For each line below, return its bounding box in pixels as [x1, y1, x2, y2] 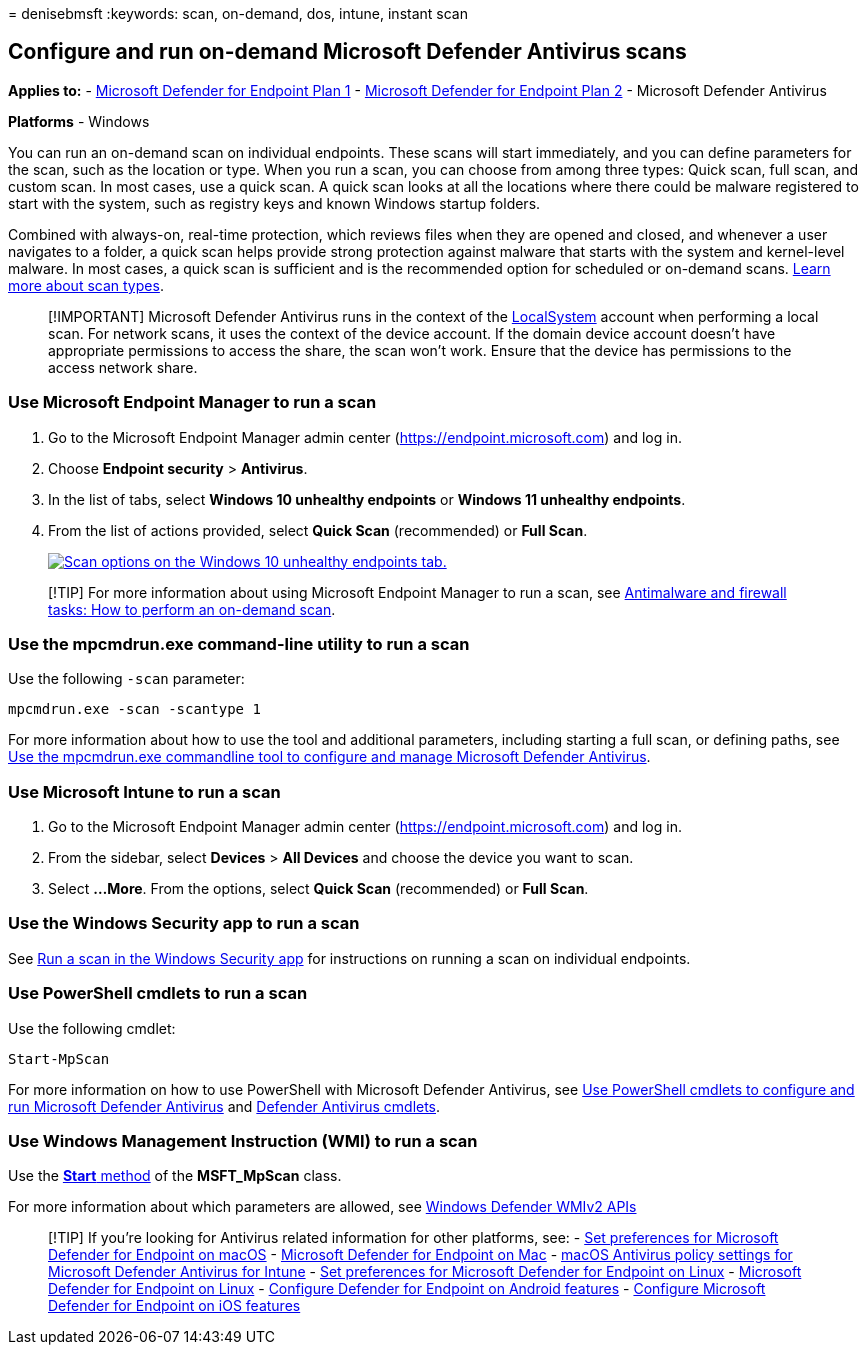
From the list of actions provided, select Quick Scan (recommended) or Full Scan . [48, 521, 588, 539]
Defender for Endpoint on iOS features [48, 1297, 301, 1315]
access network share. [48, 358, 198, 376]
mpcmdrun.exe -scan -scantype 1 [8, 701, 261, 718]
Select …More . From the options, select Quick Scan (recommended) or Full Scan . [48, 880, 589, 898]
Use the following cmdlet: [8, 1019, 176, 1037]
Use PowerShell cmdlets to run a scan [8, 983, 308, 1004]
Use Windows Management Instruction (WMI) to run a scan [8, 1130, 478, 1151]
